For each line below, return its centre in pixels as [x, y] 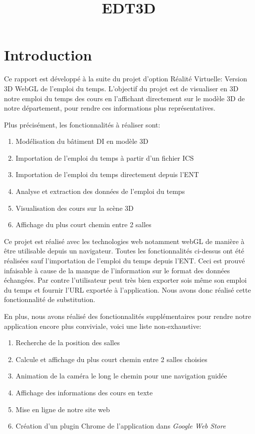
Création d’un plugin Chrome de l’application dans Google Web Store [121, 426]
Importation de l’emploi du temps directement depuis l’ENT [107, 174]
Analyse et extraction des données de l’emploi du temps [100, 191]
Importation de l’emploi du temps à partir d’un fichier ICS [105, 157]
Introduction [48, 55]
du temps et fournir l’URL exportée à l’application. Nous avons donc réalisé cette [127, 289]
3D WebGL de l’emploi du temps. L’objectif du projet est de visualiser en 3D [121, 88]
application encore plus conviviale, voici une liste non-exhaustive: [103, 326]
